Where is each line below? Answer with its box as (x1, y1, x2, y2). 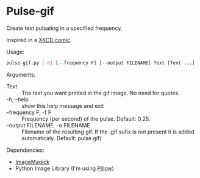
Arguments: (6, 71, 36, 78)
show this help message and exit (21, 102, 104, 109)
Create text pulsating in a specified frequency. (6, 24, 123, 32)
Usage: (6, 48, 24, 55)
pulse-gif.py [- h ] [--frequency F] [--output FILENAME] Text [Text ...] (6, 60, 195, 66)
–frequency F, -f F (6, 109, 52, 116)
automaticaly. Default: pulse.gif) (21, 134, 102, 141)
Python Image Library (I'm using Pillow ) (15, 165, 115, 172)
